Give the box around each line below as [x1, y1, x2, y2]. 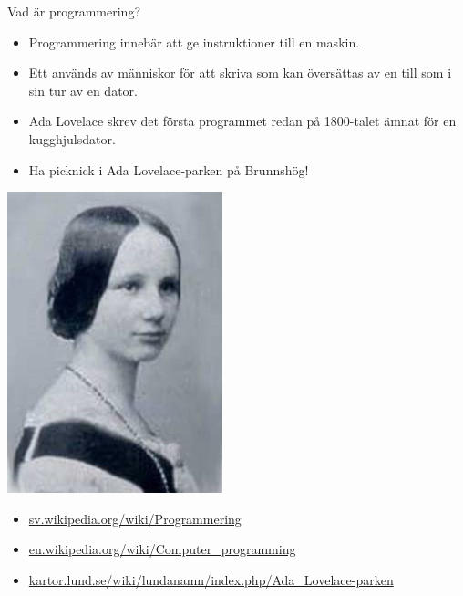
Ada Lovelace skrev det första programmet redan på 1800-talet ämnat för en [28, 111, 457, 131]
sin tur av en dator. [28, 80, 138, 99]
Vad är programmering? [7, 2, 141, 20]
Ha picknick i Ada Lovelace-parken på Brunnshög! [28, 160, 309, 179]
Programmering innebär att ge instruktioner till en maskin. [28, 32, 360, 51]
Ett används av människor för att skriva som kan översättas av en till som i [28, 63, 452, 82]
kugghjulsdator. [28, 129, 116, 148]
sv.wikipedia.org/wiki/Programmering [28, 508, 242, 528]
